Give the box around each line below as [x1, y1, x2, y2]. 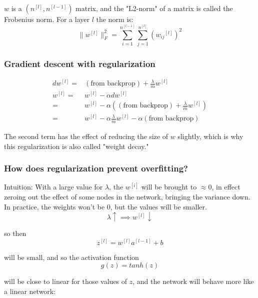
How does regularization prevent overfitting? [4, 162, 188, 174]
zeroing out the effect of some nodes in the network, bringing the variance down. [4, 191, 250, 202]
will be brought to [141, 181, 197, 192]
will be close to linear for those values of [4, 276, 127, 286]
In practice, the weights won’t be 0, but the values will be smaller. [4, 201, 207, 211]
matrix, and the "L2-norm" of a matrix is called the [75, 3, 233, 13]
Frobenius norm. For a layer [4, 14, 89, 24]
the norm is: [96, 14, 133, 24]
